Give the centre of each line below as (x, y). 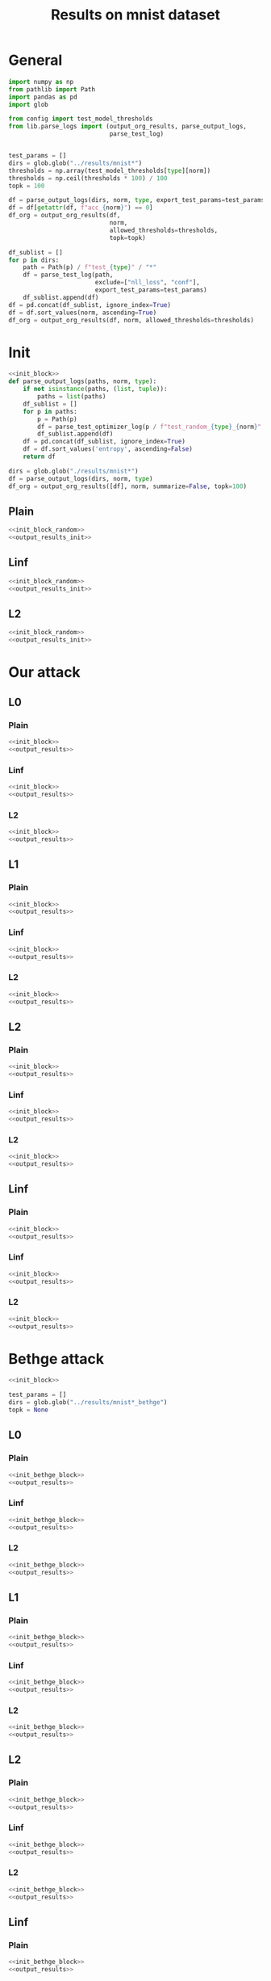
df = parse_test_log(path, (68, 275)
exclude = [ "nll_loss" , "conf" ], (147, 283)
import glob (28, 104)
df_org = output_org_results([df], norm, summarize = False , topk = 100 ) (128, 486)
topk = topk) (128, 238)
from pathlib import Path (52, 89)
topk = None (28, 1410)
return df (40, 456)
